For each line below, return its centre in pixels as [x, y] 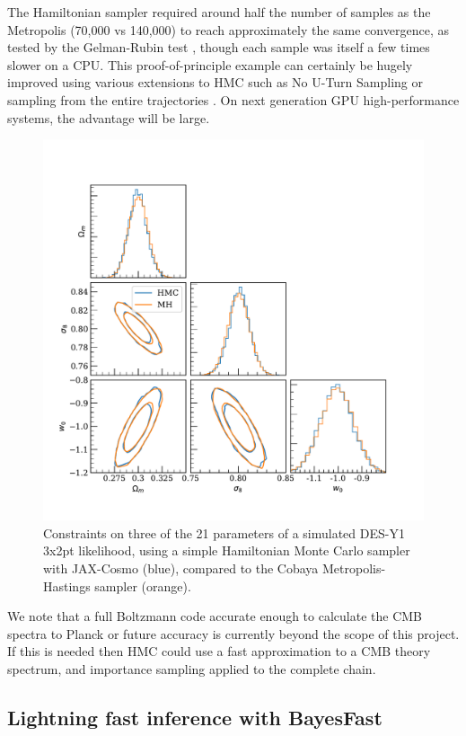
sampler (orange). [143, 585]
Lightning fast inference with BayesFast [195, 717]
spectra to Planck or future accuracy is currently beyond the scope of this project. [233, 633]
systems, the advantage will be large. [109, 117]
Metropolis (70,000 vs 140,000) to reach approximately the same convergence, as [228, 29]
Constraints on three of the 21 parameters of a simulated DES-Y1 [224, 532]
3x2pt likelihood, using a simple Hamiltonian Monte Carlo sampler [227, 550]
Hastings [67, 585]
